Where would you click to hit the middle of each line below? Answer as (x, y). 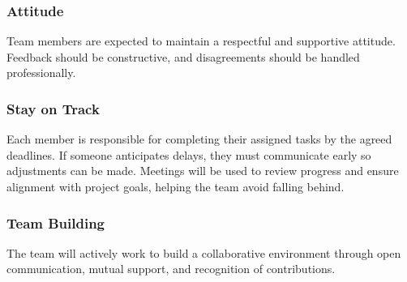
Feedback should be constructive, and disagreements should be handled (183, 56)
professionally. (41, 73)
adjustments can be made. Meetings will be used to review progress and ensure (203, 171)
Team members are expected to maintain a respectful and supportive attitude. (201, 41)
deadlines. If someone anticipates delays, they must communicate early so (189, 154)
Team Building (56, 222)
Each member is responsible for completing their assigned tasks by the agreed (199, 139)
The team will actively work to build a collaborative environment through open (204, 252)
